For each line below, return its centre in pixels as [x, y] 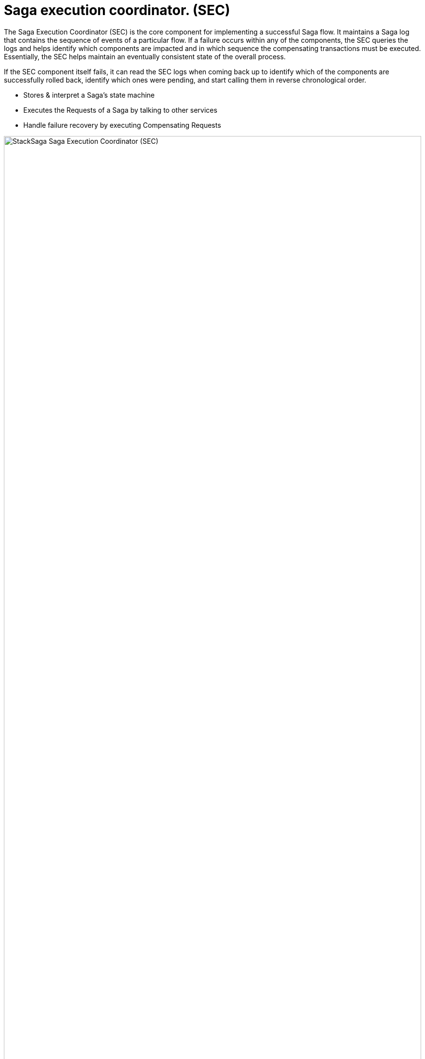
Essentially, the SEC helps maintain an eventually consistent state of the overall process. [145, 56]
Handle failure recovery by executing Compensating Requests [122, 125]
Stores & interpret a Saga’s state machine [89, 95]
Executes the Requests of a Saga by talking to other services [120, 110]
